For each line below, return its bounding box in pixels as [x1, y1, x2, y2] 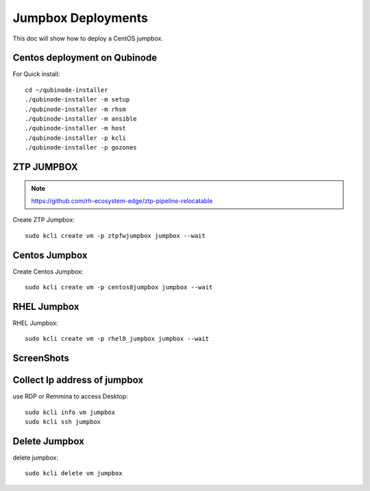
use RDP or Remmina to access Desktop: [12, 392, 128, 400]
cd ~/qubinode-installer [25, 86, 108, 94]
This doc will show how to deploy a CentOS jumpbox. [12, 34, 164, 43]
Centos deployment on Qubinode [12, 52, 158, 64]
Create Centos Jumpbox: [12, 267, 84, 276]
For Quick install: [12, 70, 60, 78]
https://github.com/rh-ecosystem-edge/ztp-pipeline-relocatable [31, 196, 213, 205]
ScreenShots [12, 352, 70, 364]
